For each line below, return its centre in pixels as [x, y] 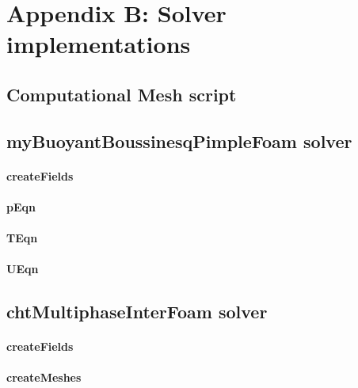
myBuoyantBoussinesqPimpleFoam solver [179, 141]
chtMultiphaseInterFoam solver [137, 312]
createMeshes [44, 377]
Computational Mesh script [122, 94]
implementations [99, 44]
